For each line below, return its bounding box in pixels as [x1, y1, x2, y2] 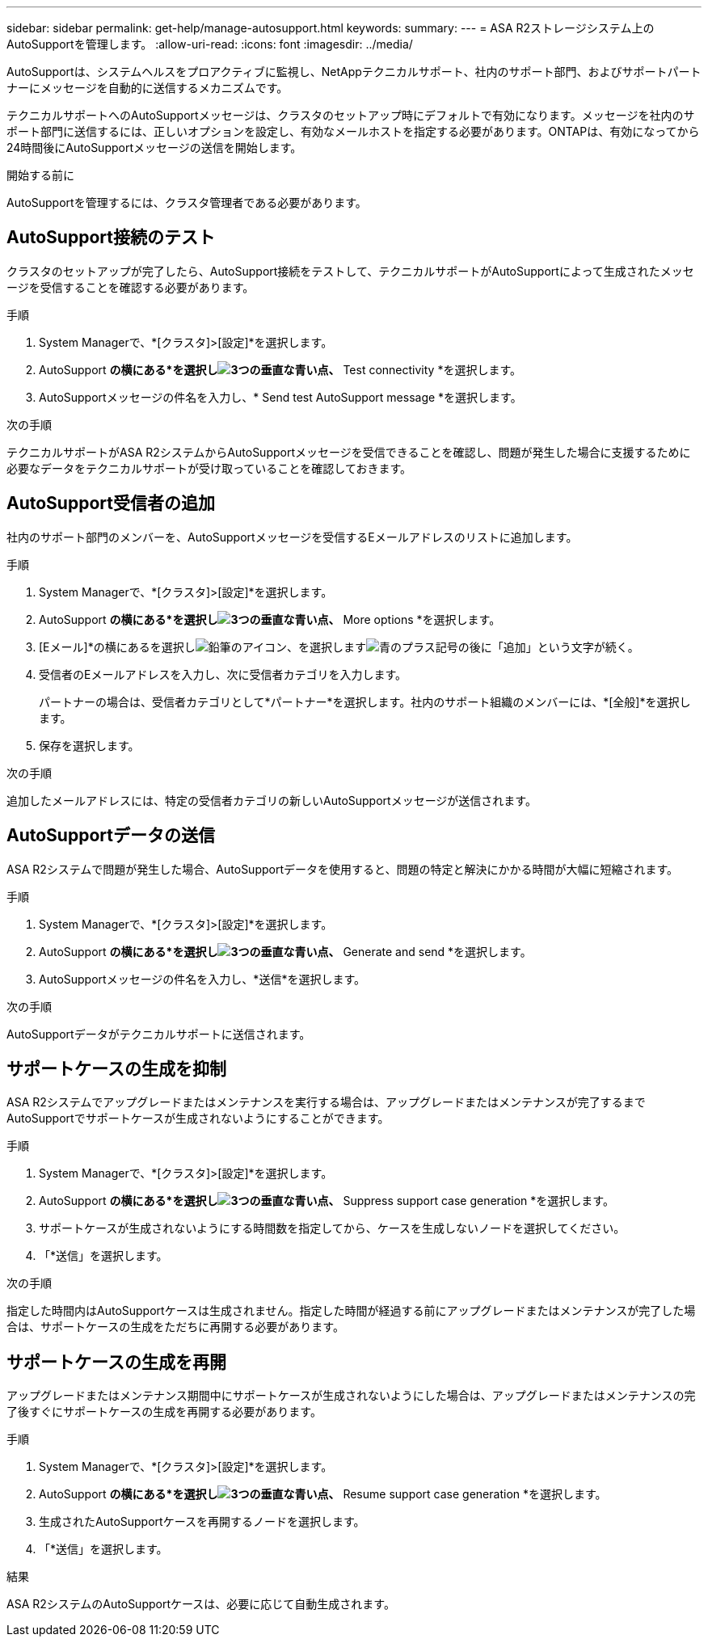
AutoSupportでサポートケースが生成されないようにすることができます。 [6, 1111, 390, 1126]
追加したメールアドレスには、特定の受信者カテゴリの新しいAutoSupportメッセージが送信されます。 [6, 793, 537, 807]
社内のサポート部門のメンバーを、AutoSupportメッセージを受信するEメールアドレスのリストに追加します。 [6, 529, 578, 544]
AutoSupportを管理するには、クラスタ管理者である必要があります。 [6, 196, 367, 209]
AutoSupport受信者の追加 [6, 493, 215, 514]
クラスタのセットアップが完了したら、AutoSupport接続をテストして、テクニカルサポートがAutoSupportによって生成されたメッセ [6, 263, 694, 278]
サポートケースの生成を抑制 [6, 1058, 226, 1079]
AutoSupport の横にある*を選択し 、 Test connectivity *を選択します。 [39, 362, 522, 377]
